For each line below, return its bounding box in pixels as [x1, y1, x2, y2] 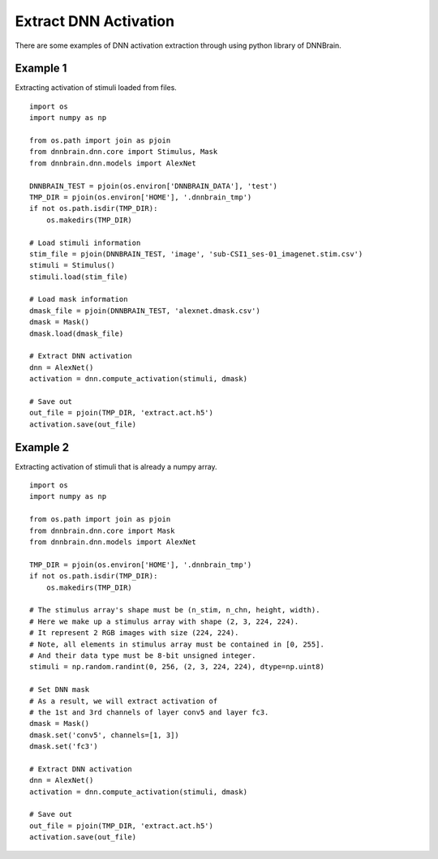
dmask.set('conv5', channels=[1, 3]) [29, 730, 180, 740]
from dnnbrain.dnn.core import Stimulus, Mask [29, 147, 218, 157]
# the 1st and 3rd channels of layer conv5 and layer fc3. [29, 707, 269, 717]
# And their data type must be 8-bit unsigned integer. [29, 651, 256, 660]
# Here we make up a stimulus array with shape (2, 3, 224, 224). [29, 616, 299, 626]
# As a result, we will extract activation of [29, 696, 218, 706]
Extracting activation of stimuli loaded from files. [15, 83, 178, 92]
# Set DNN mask [29, 685, 90, 694]
